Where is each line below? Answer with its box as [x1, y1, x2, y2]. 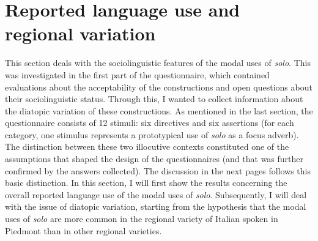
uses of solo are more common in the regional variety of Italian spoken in [5, 212, 278, 225]
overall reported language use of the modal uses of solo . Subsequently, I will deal [5, 188, 307, 201]
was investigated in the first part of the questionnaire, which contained [5, 68, 270, 81]
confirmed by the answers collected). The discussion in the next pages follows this [5, 164, 311, 177]
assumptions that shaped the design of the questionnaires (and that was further [5, 152, 304, 165]
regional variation [5, 21, 156, 46]
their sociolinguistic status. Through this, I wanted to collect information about [5, 92, 303, 105]
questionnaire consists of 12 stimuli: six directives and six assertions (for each [5, 116, 294, 129]
